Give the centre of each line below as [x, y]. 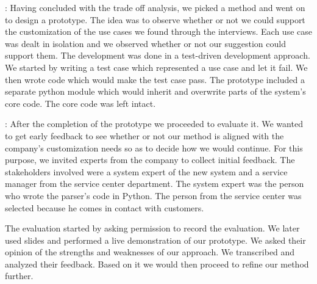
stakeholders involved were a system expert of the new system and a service [146, 171]
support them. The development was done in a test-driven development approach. [158, 55]
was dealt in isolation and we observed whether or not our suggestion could [145, 43]
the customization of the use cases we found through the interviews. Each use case [158, 31]
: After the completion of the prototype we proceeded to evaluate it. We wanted [154, 124]
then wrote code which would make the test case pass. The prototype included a [155, 79]
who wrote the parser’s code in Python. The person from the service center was [153, 195]
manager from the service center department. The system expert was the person [155, 184]
